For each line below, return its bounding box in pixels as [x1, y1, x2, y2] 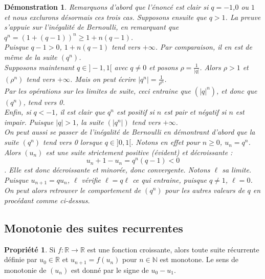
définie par [4, 254, 37, 265]
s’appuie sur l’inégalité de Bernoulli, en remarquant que [4, 22, 179, 32]
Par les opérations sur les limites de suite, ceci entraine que [4, 85, 191, 96]
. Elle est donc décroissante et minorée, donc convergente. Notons [4, 164, 210, 175]
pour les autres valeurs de [165, 185, 245, 196]
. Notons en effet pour [131, 137, 200, 147]
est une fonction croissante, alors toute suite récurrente [87, 244, 259, 254]
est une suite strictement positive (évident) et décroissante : [46, 146, 233, 157]
